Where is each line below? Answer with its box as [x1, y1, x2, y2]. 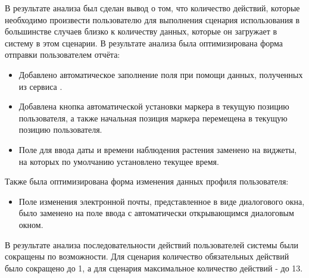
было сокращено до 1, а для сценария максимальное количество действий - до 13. [5, 261, 303, 274]
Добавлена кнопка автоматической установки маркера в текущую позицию [18, 100, 289, 113]
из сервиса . [18, 80, 63, 92]
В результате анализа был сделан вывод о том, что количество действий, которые [5, 2, 300, 14]
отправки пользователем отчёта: [5, 48, 120, 61]
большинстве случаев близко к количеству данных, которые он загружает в [5, 25, 277, 38]
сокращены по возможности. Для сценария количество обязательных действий [5, 250, 289, 263]
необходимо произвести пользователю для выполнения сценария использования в [5, 13, 300, 26]
